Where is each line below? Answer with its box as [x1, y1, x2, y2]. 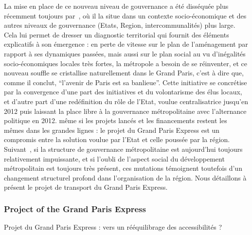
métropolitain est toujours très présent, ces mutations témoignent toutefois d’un [4, 163, 242, 173]
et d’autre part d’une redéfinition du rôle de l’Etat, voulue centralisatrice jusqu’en [4, 96, 248, 106]
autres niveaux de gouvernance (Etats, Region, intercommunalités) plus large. [4, 20, 235, 30]
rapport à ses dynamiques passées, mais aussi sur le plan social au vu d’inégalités [4, 48, 246, 58]
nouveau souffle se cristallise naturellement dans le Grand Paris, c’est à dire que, [4, 68, 244, 78]
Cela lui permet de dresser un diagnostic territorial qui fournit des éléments [4, 29, 229, 39]
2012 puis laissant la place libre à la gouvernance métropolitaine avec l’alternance [4, 106, 247, 116]
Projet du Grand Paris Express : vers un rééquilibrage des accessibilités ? [4, 222, 222, 232]
